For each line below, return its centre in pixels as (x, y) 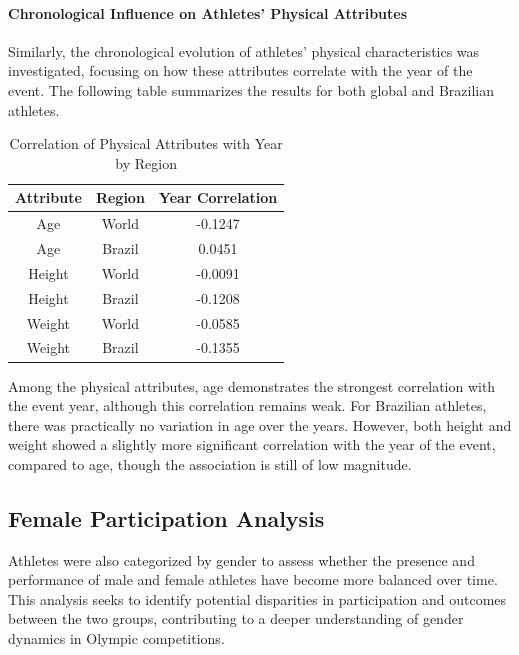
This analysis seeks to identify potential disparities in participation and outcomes (257, 598)
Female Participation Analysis (166, 517)
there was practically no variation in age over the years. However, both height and (260, 424)
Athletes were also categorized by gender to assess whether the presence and (241, 559)
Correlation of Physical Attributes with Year (146, 143)
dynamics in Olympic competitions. (116, 638)
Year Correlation (218, 197)
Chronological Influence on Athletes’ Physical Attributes (208, 12)
